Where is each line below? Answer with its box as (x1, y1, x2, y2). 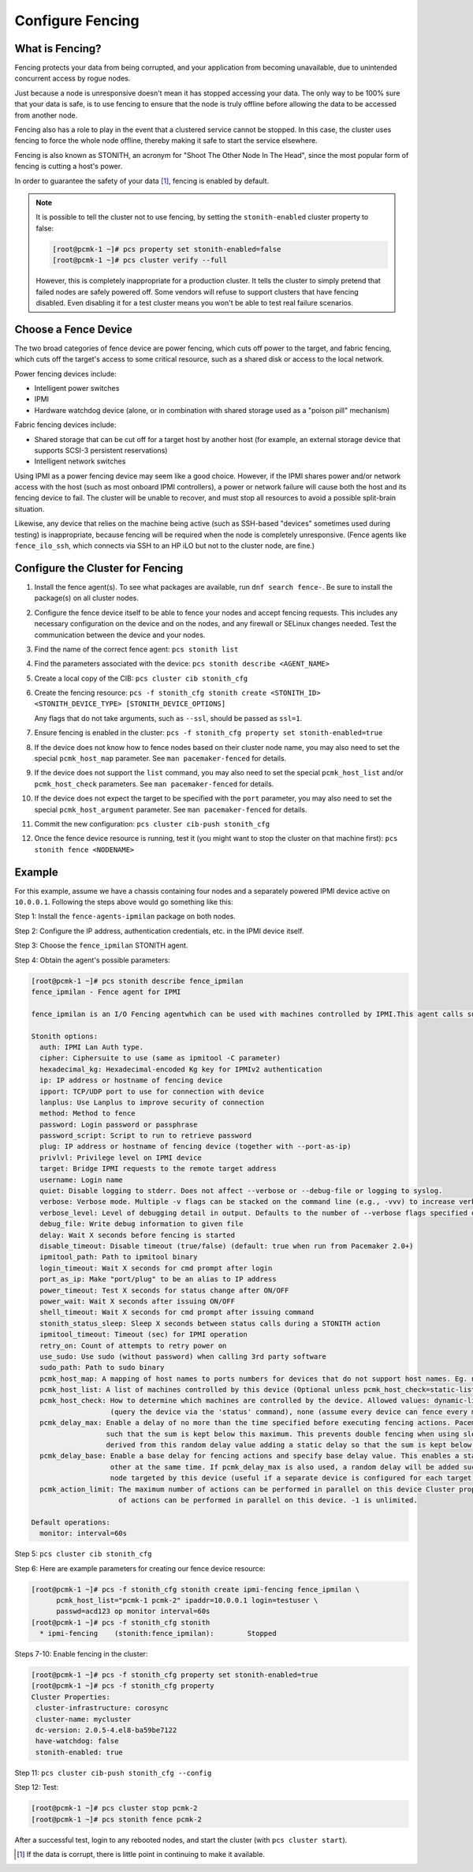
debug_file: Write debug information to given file (39, 1220, 244, 1229)
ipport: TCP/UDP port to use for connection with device (39, 1086, 264, 1096)
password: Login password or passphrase (39, 1120, 198, 1129)
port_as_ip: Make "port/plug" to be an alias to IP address (39, 1275, 277, 1284)
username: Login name (39, 1175, 124, 1184)
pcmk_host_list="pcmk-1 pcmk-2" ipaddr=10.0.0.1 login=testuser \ (56, 1596, 318, 1604)
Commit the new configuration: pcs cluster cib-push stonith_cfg (34, 819, 270, 828)
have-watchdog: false (35, 1737, 119, 1746)
